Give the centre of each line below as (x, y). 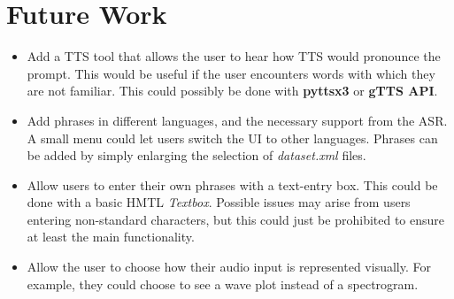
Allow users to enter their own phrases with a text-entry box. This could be (232, 184)
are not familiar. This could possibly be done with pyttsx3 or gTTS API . (232, 91)
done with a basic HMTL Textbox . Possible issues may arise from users (219, 202)
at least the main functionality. (111, 237)
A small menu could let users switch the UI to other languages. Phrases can (232, 138)
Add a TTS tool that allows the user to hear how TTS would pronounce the (234, 56)
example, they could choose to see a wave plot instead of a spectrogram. (223, 284)
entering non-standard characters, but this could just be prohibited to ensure (236, 219)
